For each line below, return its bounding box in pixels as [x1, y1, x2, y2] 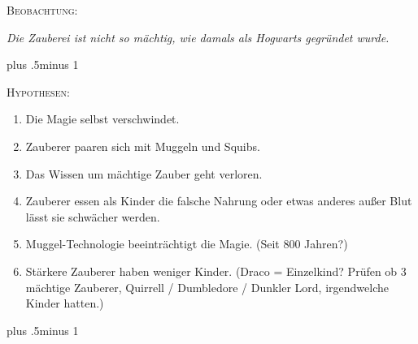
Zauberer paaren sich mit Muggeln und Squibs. [25, 137, 260, 154]
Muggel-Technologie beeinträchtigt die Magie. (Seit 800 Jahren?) [25, 235, 348, 252]
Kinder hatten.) [25, 295, 104, 312]
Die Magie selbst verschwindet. [25, 110, 180, 127]
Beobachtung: [7, 2, 78, 18]
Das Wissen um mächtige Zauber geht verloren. [25, 165, 263, 182]
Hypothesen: [7, 83, 70, 100]
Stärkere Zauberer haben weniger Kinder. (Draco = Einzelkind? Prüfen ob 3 [25, 262, 407, 279]
